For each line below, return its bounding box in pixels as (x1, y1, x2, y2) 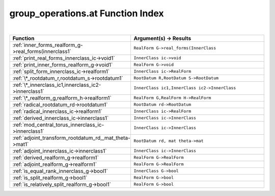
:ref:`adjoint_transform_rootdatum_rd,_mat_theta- (12, 134, 131, 141)
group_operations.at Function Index (9, 8, 164, 19)
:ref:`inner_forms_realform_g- (12, 41, 84, 48)
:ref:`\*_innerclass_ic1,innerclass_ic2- (12, 81, 101, 88)
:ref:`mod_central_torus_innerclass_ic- (12, 121, 104, 128)
